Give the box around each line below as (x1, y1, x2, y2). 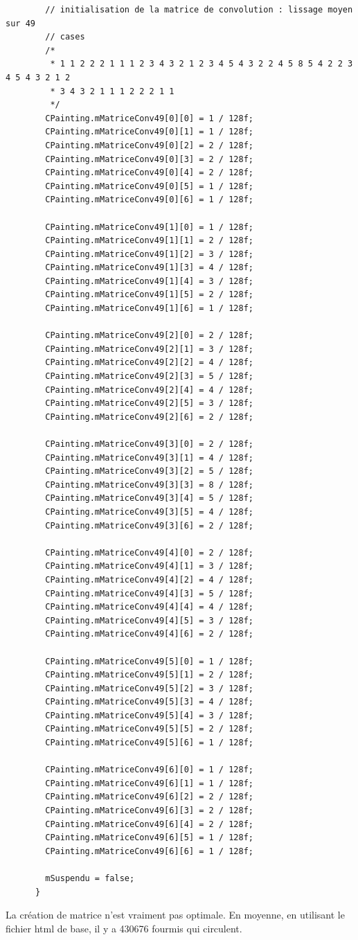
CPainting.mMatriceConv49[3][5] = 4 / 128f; (45, 506, 253, 517)
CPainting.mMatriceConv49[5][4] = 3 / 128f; (45, 710, 253, 720)
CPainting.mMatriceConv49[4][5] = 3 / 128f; (45, 615, 253, 626)
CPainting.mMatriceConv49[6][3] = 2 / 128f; (45, 806, 253, 816)
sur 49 (6, 18, 35, 28)
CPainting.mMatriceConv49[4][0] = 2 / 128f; (45, 547, 253, 558)
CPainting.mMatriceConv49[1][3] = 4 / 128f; (45, 263, 253, 273)
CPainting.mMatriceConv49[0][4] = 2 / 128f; (45, 168, 253, 178)
